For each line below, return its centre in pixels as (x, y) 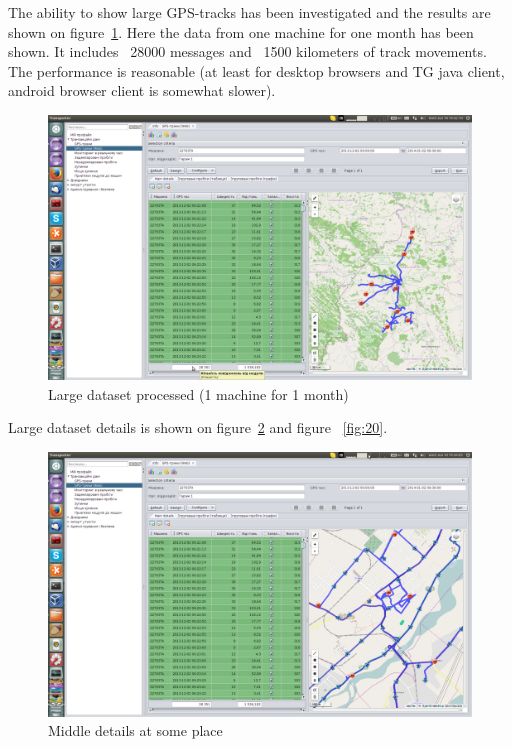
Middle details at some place (135, 730)
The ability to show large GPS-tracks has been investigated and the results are (249, 12)
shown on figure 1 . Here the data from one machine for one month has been (241, 31)
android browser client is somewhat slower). (142, 90)
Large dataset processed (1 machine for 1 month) (198, 393)
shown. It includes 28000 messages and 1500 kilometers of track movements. (247, 51)
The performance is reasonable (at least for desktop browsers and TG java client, (256, 70)
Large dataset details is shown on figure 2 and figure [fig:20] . (198, 427)
